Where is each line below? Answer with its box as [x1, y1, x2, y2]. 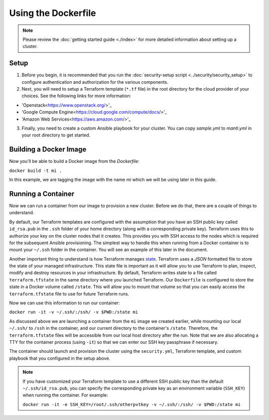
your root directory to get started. [21, 132, 91, 138]
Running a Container [9, 189, 75, 198]
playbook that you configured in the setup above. [9, 355, 111, 361]
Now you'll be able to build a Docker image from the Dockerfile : [9, 158, 139, 164]
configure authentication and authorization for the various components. [21, 79, 169, 85]
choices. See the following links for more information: [21, 93, 132, 99]
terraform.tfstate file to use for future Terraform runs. [9, 290, 130, 296]
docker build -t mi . [9, 167, 62, 173]
